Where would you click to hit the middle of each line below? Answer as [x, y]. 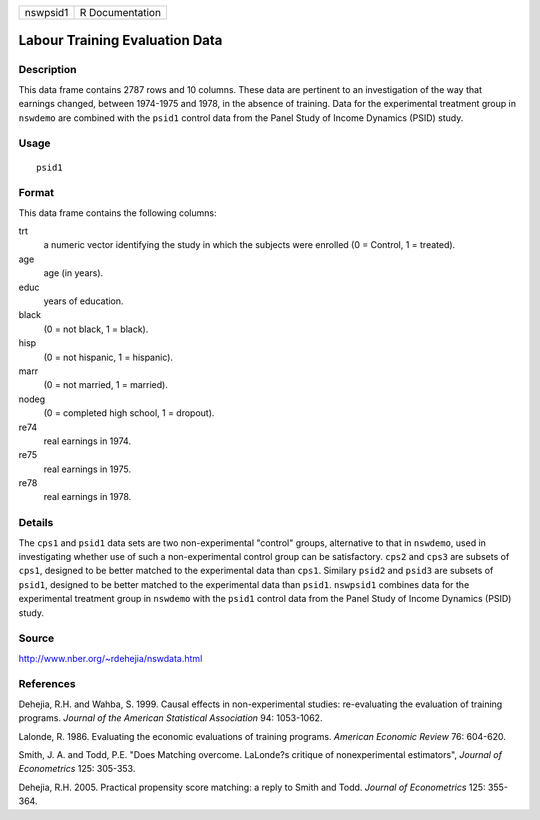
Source [36, 638]
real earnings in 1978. [87, 497]
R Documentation [120, 12]
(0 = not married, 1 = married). [106, 385]
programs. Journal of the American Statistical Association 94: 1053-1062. [170, 718]
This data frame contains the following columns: [117, 212]
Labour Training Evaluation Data [120, 40]
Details [36, 523]
